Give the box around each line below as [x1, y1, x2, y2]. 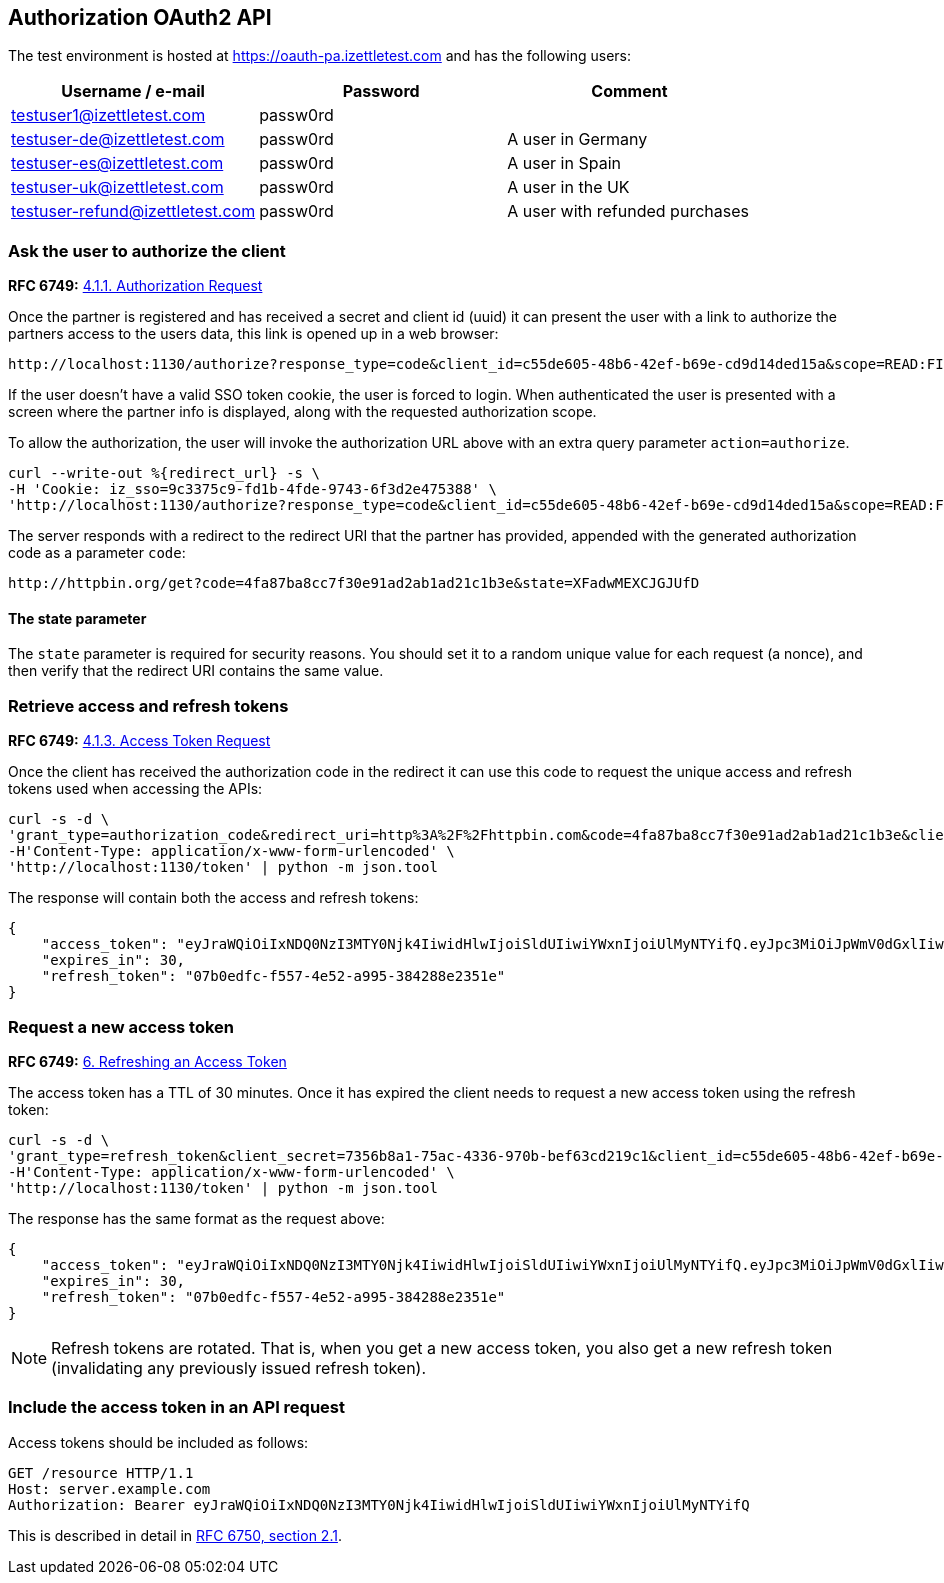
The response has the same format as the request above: [8, 1209, 385, 1227]
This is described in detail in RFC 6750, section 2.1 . [8, 1526, 342, 1544]
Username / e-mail [61, 81, 205, 102]
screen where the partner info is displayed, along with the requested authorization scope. [8, 403, 597, 421]
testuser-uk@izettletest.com [11, 177, 224, 198]
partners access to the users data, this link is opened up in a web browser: [8, 325, 499, 343]
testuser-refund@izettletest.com [11, 201, 256, 222]
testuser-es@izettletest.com [11, 153, 224, 174]
